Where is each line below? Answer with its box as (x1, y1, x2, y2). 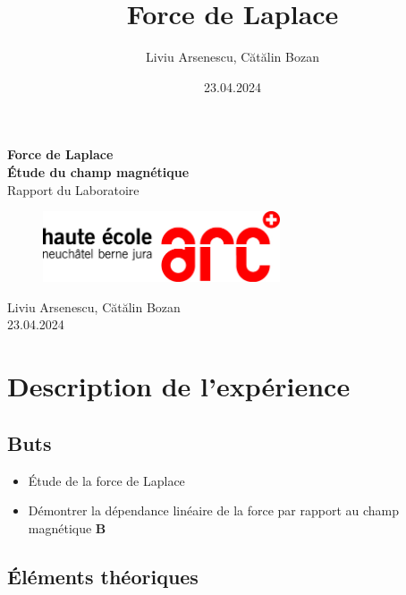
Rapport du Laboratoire (7, 180, 140, 199)
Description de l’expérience (7, 368, 351, 404)
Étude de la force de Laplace (28, 471, 185, 489)
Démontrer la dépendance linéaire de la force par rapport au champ (28, 501, 400, 520)
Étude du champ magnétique (7, 162, 190, 181)
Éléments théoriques (7, 562, 199, 590)
